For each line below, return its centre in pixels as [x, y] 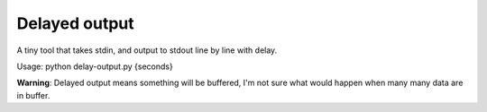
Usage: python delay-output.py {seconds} [95, 66]
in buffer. [33, 95]
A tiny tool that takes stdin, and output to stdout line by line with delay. [147, 50]
